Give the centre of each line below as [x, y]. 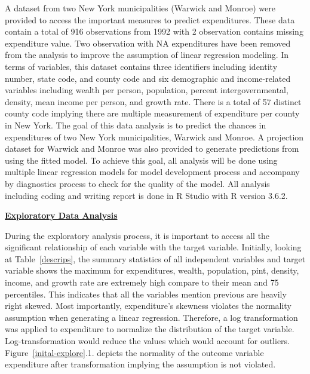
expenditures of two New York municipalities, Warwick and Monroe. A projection [154, 137]
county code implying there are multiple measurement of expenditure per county [152, 113]
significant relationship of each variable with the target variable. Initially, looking [153, 247]
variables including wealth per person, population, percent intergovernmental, [147, 90]
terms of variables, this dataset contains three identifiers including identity [141, 66]
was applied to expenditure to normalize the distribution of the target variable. [150, 329]
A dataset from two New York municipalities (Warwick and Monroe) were [140, 8]
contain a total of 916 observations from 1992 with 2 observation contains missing [154, 31]
